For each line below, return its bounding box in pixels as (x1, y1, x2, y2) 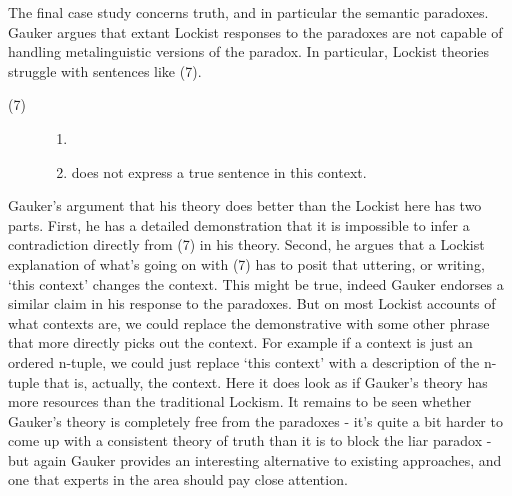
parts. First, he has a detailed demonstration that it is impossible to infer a (8, 214, 470, 235)
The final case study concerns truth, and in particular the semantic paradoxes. (8, 2, 489, 22)
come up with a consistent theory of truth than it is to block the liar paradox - (8, 430, 492, 451)
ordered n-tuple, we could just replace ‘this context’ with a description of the (8, 351, 480, 372)
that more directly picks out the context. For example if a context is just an (8, 332, 473, 353)
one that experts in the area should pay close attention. (8, 469, 348, 490)
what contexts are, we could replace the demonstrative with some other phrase (8, 312, 490, 333)
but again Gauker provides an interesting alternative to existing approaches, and (8, 449, 502, 470)
